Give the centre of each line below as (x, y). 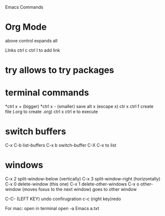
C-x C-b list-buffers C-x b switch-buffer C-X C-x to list (61, 145)
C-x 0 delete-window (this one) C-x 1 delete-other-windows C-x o (72, 184)
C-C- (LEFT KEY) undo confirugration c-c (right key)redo (63, 199)
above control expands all (31, 40)
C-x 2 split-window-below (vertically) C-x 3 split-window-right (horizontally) (83, 179)
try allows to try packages (60, 70)
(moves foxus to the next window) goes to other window (79, 189)
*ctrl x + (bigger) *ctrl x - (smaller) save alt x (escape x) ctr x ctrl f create (79, 107)
